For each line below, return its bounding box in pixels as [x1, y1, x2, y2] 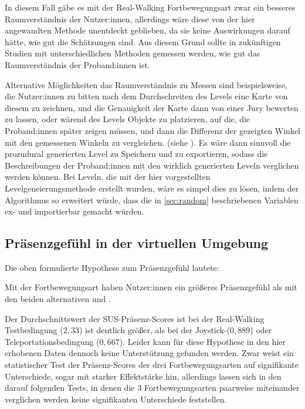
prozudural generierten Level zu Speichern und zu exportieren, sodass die [5, 147, 268, 160]
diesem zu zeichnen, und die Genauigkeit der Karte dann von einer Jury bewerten [5, 101, 299, 113]
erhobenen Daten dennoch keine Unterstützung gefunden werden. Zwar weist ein [5, 347, 294, 359]
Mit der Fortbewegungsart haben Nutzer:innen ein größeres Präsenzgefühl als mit [5, 281, 297, 293]
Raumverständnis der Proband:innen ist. [5, 58, 150, 71]
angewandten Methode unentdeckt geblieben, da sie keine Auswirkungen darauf [5, 24, 290, 36]
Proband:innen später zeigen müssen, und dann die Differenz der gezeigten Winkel [5, 124, 301, 136]
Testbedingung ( [5, 324, 63, 336]
